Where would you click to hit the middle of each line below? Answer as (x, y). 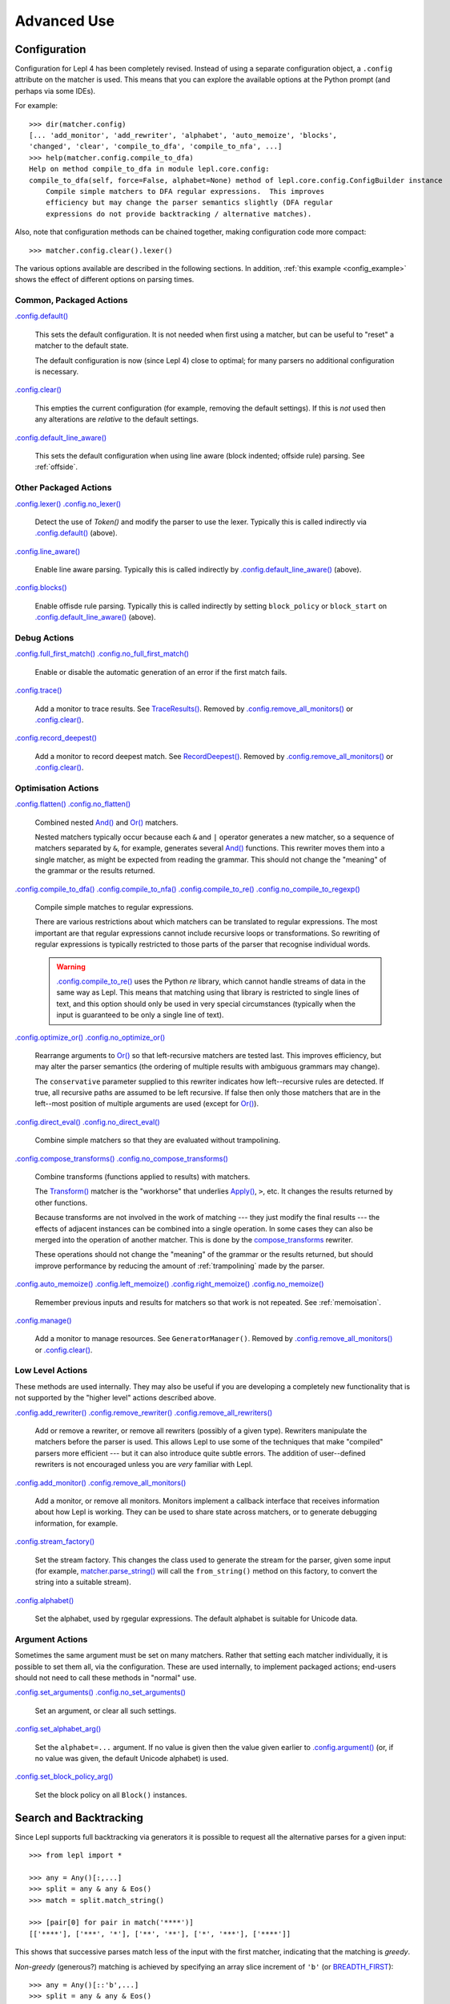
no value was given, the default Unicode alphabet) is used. (132, 1758)
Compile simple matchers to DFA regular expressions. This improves (185, 191)
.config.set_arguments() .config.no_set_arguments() (100, 1692)
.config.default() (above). (76, 533)
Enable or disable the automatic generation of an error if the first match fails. (161, 672)
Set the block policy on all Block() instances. (111, 1795)
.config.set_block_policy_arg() (64, 1776)
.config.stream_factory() (55, 1541)
